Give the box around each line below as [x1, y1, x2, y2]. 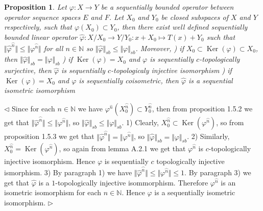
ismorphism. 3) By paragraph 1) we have [4, 167, 132, 178]
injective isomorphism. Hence [4, 156, 95, 167]
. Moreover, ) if [135, 42, 184, 53]
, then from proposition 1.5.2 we [152, 103, 253, 114]
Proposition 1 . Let [4, 2, 67, 12]
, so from [216, 117, 244, 128]
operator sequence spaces [4, 11, 81, 22]
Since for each [12, 103, 55, 114]
